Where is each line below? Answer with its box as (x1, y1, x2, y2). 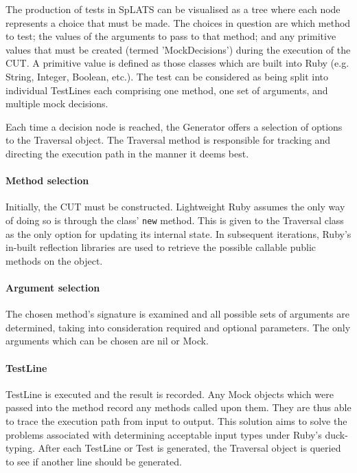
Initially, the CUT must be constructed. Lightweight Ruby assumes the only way (5, 199, 345, 214)
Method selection (5, 173, 89, 188)
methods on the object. (5, 253, 103, 267)
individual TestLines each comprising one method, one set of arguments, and (5, 82, 328, 97)
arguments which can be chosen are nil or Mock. (5, 333, 209, 348)
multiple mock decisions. (5, 96, 108, 111)
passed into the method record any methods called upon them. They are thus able (5, 400, 352, 415)
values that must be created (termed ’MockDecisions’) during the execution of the (5, 42, 351, 56)
